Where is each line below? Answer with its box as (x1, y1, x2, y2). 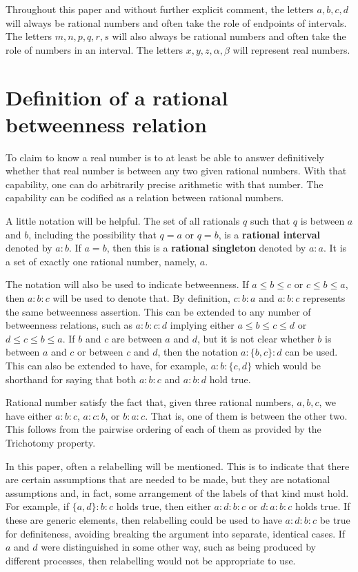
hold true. (209, 371, 251, 386)
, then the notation (157, 345, 238, 359)
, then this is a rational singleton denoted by (106, 241, 306, 255)
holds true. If (295, 499, 350, 513)
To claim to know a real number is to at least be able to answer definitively (6, 150, 324, 164)
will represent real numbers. (232, 42, 350, 57)
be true (319, 512, 350, 527)
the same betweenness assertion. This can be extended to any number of (6, 304, 311, 318)
